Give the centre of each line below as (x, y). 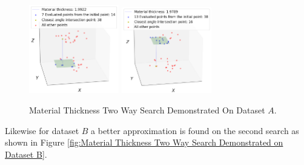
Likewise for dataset (42, 130)
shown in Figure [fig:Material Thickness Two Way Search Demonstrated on (144, 142)
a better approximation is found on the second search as (195, 130)
